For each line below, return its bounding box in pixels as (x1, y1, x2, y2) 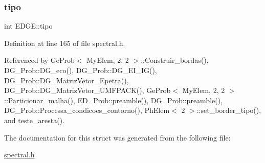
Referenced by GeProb (4, 55, 75, 65)
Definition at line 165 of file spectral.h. (4, 37, 125, 48)
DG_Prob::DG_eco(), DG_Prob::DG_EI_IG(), (4, 65, 157, 75)
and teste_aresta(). (4, 114, 65, 125)
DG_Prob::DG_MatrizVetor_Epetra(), (4, 75, 129, 85)
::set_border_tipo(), (196, 105, 261, 115)
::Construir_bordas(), (141, 55, 209, 65)
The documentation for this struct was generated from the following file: (4, 132, 231, 143)
